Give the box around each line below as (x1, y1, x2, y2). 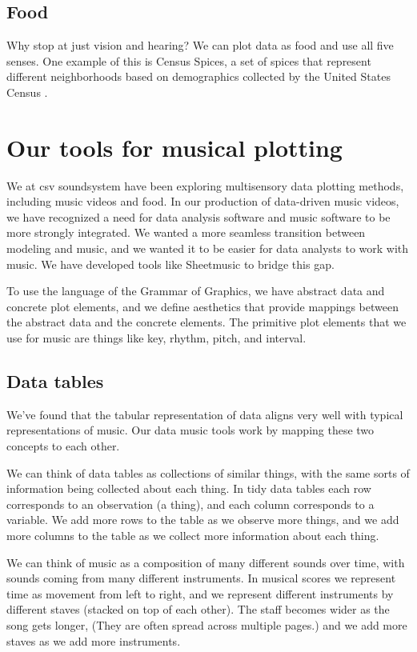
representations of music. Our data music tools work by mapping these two (6, 422, 375, 438)
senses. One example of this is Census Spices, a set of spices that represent (6, 52, 371, 69)
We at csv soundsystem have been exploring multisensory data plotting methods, (6, 177, 404, 194)
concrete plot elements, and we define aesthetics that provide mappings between (6, 298, 399, 314)
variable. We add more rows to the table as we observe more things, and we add (6, 511, 399, 528)
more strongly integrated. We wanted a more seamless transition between (6, 224, 366, 241)
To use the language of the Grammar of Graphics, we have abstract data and (6, 282, 385, 299)
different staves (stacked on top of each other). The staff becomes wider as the (6, 601, 390, 618)
